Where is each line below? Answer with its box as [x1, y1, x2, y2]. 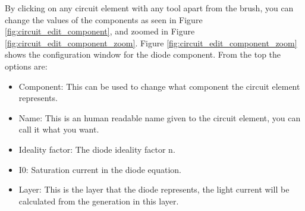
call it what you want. [18, 123, 99, 136]
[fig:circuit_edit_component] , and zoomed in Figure [5, 25, 195, 37]
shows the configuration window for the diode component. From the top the [5, 48, 281, 61]
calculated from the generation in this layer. [18, 194, 179, 207]
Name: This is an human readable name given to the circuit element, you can [18, 111, 301, 124]
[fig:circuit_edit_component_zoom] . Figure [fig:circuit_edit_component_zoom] [5, 36, 297, 49]
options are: [5, 59, 48, 72]
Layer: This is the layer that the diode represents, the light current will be [18, 183, 290, 196]
